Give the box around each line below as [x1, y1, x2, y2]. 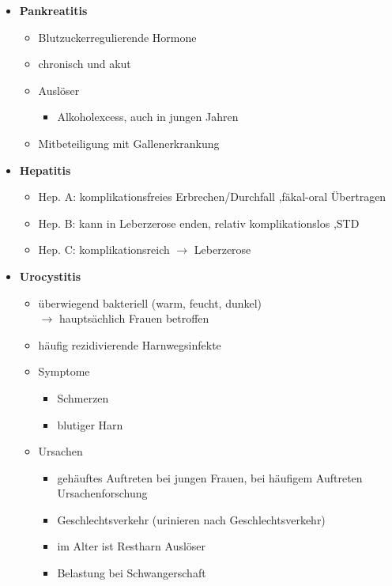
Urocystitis [19, 267, 81, 284]
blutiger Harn [57, 416, 123, 433]
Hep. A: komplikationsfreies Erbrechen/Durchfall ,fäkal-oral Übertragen [38, 188, 386, 205]
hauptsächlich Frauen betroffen [58, 310, 209, 327]
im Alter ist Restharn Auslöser [57, 538, 206, 554]
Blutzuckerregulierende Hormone [38, 28, 197, 45]
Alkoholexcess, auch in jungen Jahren [57, 108, 239, 125]
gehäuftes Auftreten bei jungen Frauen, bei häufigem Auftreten [57, 469, 363, 486]
